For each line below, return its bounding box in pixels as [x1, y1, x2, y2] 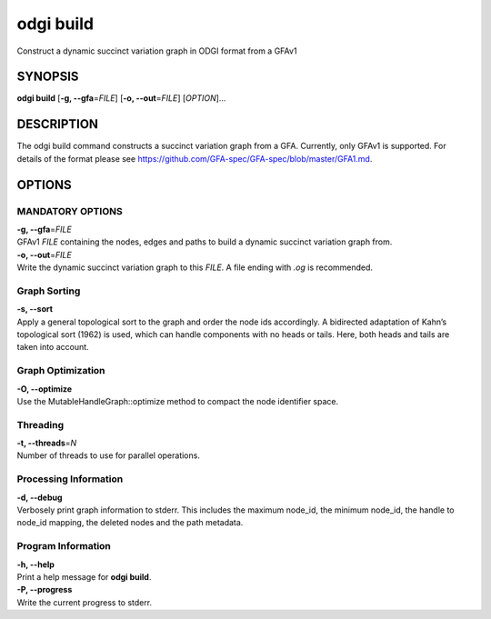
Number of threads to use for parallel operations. [16, 450, 200, 461]
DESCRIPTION [16, 116, 99, 132]
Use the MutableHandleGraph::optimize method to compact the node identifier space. [16, 395, 339, 406]
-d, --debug [16, 492, 63, 503]
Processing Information [16, 473, 124, 485]
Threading [16, 418, 65, 431]
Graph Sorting [16, 285, 81, 297]
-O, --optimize [16, 383, 73, 394]
